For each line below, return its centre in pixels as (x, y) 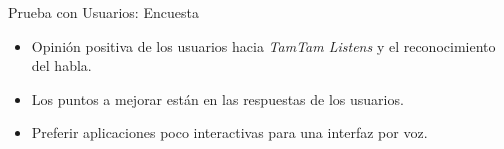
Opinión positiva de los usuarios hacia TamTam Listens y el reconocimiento (263, 45)
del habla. (61, 65)
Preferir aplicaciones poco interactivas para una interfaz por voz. (229, 132)
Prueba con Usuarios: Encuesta (103, 12)
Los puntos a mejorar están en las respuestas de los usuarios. (217, 98)
